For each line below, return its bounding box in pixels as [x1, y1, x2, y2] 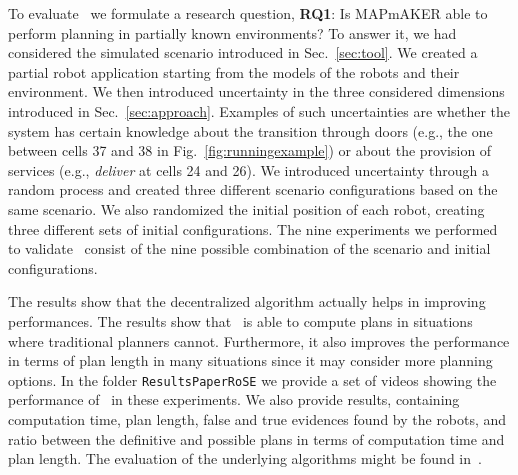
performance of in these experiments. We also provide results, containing [8, 389, 460, 410]
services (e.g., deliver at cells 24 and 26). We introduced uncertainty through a [8, 159, 489, 180]
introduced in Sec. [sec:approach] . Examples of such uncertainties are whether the [8, 100, 511, 121]
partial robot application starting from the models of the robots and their [8, 61, 460, 82]
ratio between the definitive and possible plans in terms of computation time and [8, 428, 505, 449]
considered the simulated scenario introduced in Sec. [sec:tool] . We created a [8, 42, 478, 63]
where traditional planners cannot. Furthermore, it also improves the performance [8, 330, 510, 351]
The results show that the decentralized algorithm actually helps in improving [8, 291, 486, 312]
